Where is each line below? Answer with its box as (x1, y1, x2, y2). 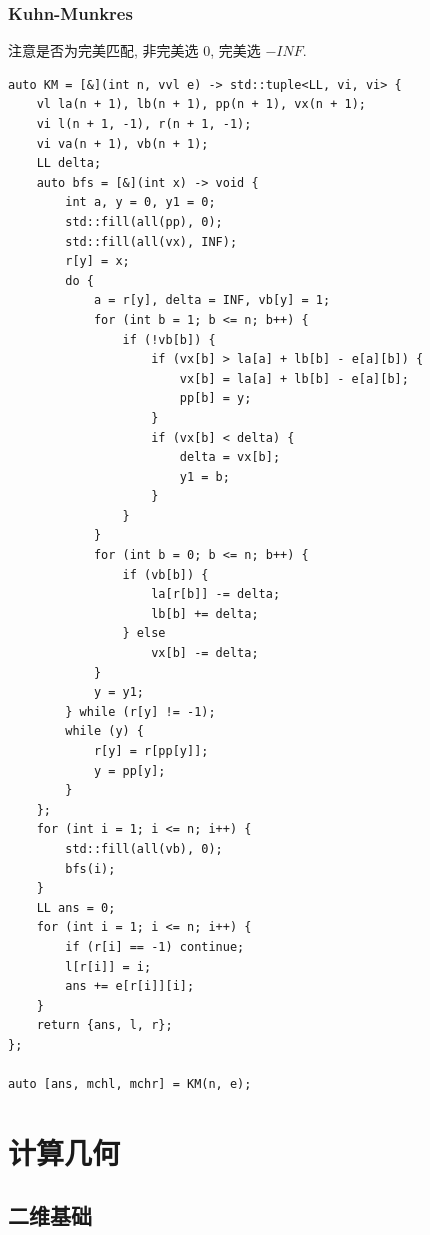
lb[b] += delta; (151, 606, 259, 621)
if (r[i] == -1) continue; (65, 939, 245, 954)
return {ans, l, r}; (36, 1018, 173, 1033)
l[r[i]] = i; (65, 959, 152, 974)
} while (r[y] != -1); (65, 704, 216, 719)
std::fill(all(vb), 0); (65, 841, 223, 856)
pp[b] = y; (179, 391, 252, 406)
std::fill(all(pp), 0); (65, 214, 223, 229)
